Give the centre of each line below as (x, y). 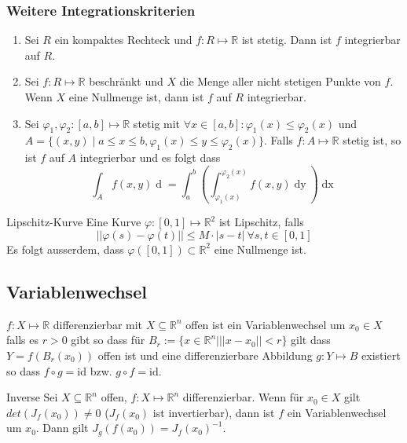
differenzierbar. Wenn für (243, 397)
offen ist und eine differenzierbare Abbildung (205, 355)
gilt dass (311, 340)
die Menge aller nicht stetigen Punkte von (280, 81)
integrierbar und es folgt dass (150, 157)
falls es (22, 340)
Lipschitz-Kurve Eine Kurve (74, 222)
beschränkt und (126, 81)
